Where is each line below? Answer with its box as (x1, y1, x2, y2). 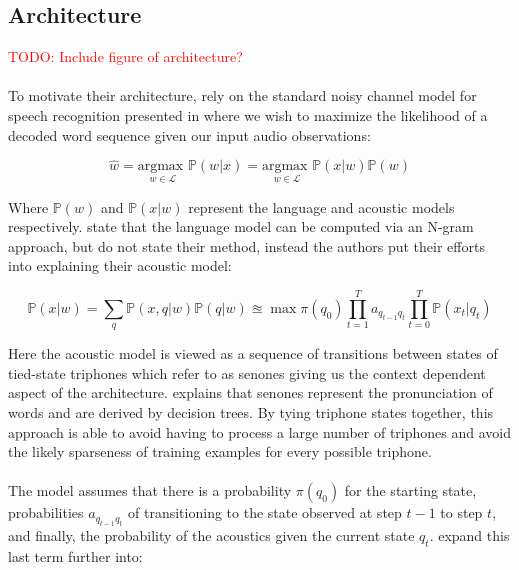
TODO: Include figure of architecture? (8, 46, 243, 67)
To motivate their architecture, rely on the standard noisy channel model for (8, 85, 477, 106)
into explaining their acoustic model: (8, 255, 232, 276)
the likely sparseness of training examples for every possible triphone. (8, 441, 432, 462)
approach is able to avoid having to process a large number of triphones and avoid (8, 421, 511, 442)
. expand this (429, 524, 510, 545)
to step (440, 502, 483, 523)
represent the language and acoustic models (188, 196, 455, 217)
